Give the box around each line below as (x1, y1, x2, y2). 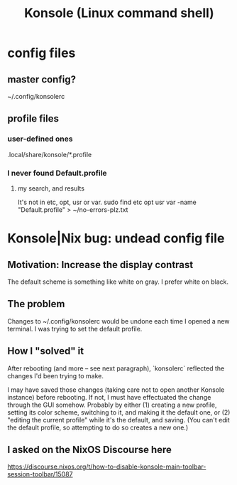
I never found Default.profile (7, 168, 108, 178)
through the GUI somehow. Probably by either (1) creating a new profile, (7, 400, 217, 409)
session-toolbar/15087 (7, 470, 73, 479)
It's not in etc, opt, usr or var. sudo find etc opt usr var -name (17, 198, 197, 206)
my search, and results (17, 183, 85, 193)
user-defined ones (7, 134, 73, 144)
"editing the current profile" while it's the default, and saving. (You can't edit (7, 415, 230, 424)
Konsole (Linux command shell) (24, 5, 214, 21)
